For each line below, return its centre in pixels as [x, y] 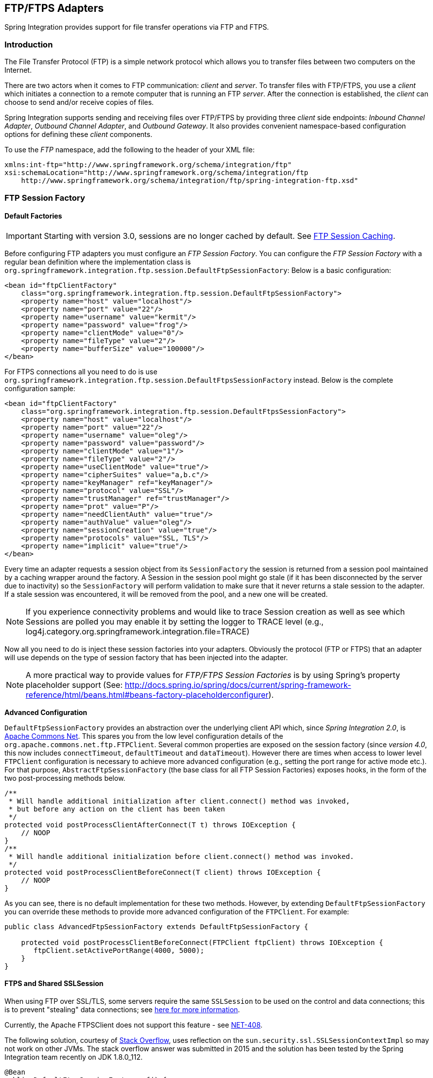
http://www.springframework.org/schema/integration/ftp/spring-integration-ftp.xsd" [190, 181]
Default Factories [33, 216]
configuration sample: [40, 388]
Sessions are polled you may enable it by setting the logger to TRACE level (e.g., [175, 621]
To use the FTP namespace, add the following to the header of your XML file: [130, 150]
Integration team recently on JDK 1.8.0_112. [74, 1057]
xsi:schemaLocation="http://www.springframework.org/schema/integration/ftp [157, 173]
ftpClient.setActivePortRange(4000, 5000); [119, 950]
